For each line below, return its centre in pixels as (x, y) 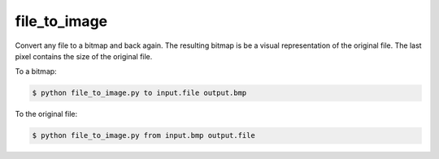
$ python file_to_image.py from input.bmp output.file (143, 135)
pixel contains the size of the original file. (84, 56)
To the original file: (46, 114)
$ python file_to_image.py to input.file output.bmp (139, 93)
